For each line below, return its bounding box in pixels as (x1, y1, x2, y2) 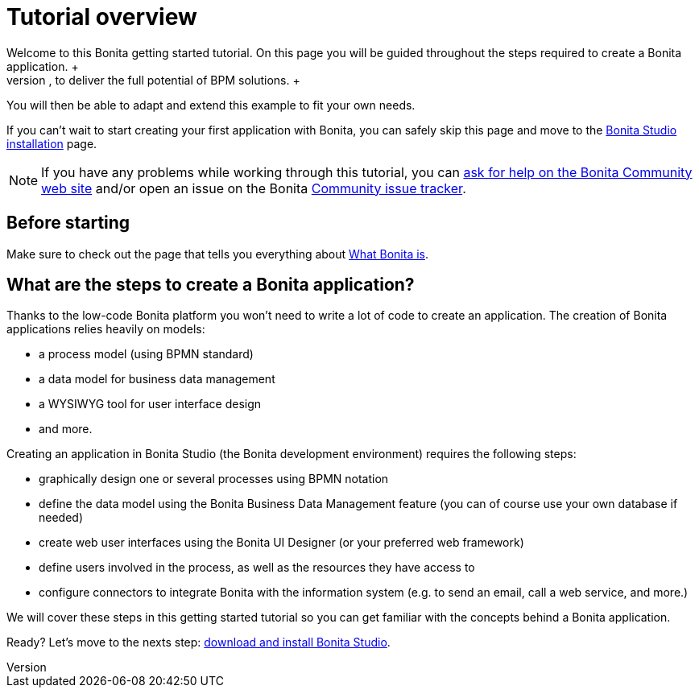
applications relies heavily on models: (6, 322, 205, 337)
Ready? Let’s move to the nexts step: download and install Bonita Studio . (6, 635, 391, 650)
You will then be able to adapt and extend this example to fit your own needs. (6, 97, 416, 112)
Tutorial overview (6, 3, 197, 31)
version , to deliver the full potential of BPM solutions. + (6, 72, 300, 87)
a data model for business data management (39, 372, 275, 386)
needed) (39, 510, 84, 525)
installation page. (6, 136, 97, 151)
